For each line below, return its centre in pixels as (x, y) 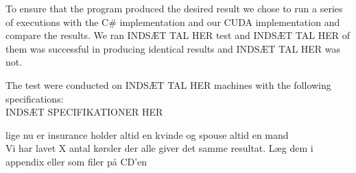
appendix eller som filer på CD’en (76, 161)
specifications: (35, 98)
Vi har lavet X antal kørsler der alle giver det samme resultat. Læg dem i (159, 148)
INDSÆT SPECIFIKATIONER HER (84, 112)
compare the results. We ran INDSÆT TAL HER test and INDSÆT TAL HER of (178, 35)
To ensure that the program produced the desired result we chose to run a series (174, 8)
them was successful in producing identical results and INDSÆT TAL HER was (173, 48)
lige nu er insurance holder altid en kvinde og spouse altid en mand (147, 134)
